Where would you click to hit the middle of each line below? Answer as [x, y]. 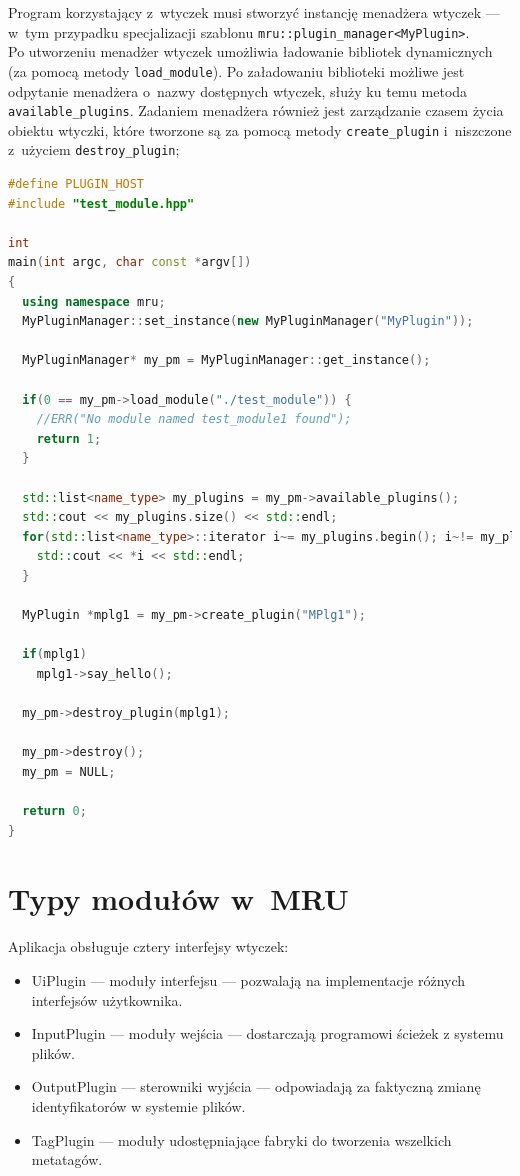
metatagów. [67, 1159]
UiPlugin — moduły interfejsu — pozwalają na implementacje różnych [248, 979]
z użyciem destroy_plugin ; [94, 149]
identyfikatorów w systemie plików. [138, 1105]
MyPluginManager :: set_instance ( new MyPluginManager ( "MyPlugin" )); [248, 321]
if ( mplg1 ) [54, 654]
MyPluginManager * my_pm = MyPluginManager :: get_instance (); [226, 360]
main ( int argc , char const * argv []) [130, 262]
